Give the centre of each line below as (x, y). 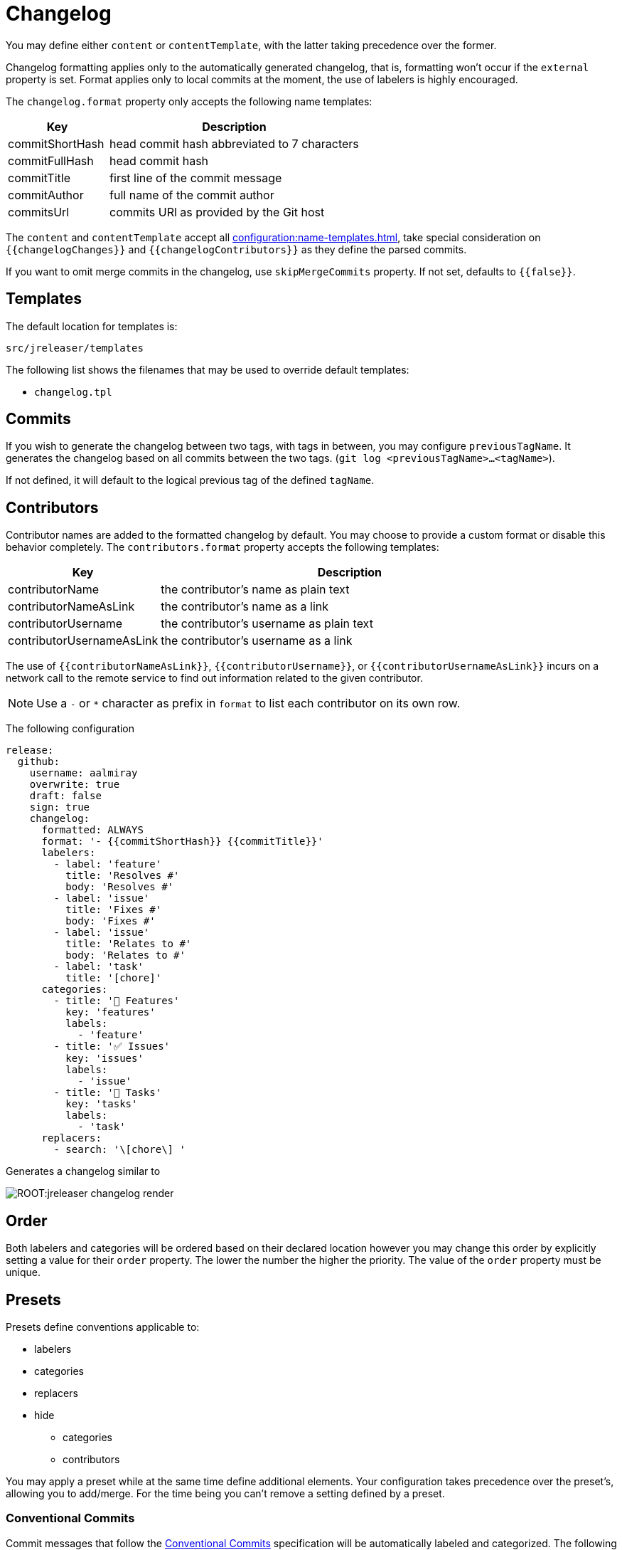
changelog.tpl (73, 392)
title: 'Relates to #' (129, 944)
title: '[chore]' (114, 978)
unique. (23, 1272)
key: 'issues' (104, 1059)
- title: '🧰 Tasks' (108, 1093)
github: (38, 762)
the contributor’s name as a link (245, 607)
